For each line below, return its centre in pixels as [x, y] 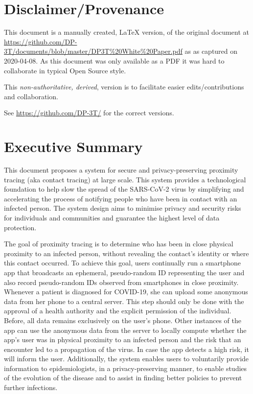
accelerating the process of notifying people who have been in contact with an [121, 198]
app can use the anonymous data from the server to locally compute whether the [125, 330]
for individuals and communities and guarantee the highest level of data [112, 217]
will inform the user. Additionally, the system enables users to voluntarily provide [126, 359]
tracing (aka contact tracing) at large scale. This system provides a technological [125, 179]
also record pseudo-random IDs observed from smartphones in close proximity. [121, 282]
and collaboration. [31, 96]
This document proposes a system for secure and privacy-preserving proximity [121, 170]
